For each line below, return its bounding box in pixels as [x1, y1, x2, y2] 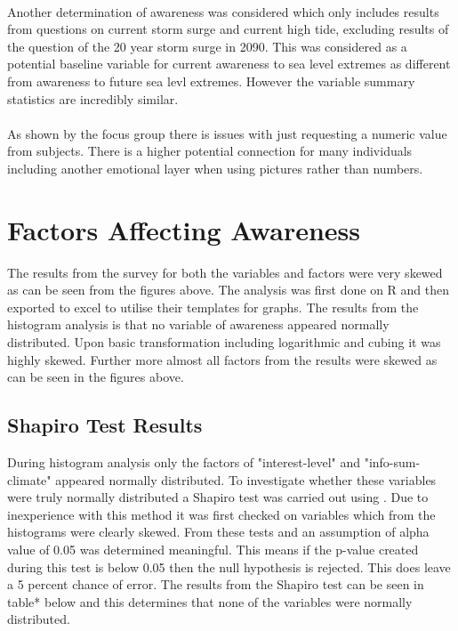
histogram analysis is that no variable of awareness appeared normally [7, 315, 390, 334]
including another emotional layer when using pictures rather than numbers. [7, 158, 423, 177]
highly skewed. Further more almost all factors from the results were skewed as [7, 350, 438, 368]
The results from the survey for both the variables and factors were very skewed [7, 263, 443, 281]
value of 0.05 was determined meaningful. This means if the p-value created [7, 539, 419, 558]
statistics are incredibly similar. [7, 89, 179, 108]
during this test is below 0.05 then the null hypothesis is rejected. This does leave [7, 557, 451, 576]
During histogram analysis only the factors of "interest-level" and [7, 453, 360, 472]
